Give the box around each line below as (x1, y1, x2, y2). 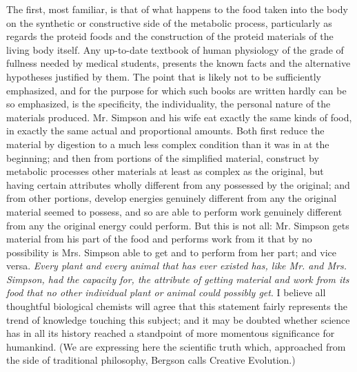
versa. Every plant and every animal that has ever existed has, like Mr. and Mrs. (6, 258, 347, 273)
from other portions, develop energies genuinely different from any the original (6, 191, 337, 205)
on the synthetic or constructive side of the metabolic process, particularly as (6, 15, 332, 30)
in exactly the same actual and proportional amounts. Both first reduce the (6, 123, 325, 138)
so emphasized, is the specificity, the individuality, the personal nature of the (6, 96, 331, 111)
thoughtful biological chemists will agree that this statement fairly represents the (6, 299, 347, 313)
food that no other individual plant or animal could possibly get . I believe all (6, 285, 326, 300)
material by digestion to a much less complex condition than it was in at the (6, 136, 329, 151)
